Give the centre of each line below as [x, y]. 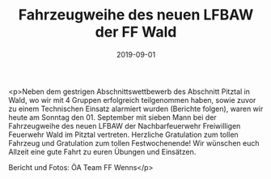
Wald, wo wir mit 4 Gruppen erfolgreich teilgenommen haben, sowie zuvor [132, 100]
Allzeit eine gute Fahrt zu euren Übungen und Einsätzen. [102, 151]
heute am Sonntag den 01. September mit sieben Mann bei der [112, 117]
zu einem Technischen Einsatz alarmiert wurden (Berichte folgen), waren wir [136, 109]
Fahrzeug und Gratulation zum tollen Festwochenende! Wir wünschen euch [134, 143]
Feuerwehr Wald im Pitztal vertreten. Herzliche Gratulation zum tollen [123, 134]
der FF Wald [136, 32]
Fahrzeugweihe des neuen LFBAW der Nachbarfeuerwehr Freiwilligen [125, 126]
